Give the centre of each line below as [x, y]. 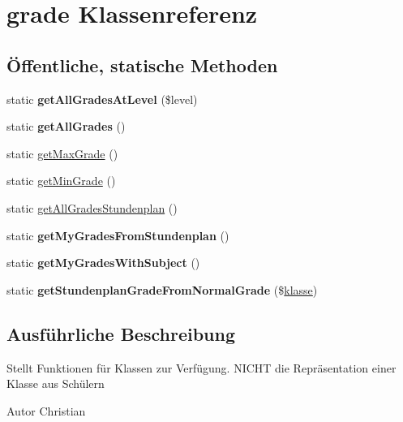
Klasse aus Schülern [56, 383]
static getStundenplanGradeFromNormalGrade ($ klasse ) [162, 289]
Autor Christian [46, 410]
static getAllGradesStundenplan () [92, 207]
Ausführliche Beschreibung [121, 333]
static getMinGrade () [61, 181]
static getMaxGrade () [62, 153]
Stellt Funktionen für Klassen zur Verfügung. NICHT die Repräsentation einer [201, 367]
